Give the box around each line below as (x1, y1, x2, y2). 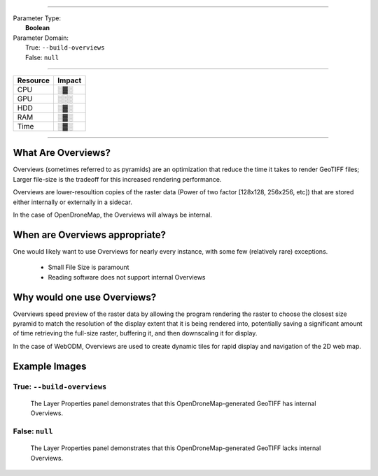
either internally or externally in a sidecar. (13, 198, 132, 206)
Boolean (25, 24, 50, 32)
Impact (57, 75, 82, 85)
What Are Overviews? (13, 147, 111, 159)
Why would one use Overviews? (13, 291, 157, 303)
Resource (17, 75, 50, 85)
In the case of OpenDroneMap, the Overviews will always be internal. (13, 210, 213, 219)
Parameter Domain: (13, 34, 69, 42)
